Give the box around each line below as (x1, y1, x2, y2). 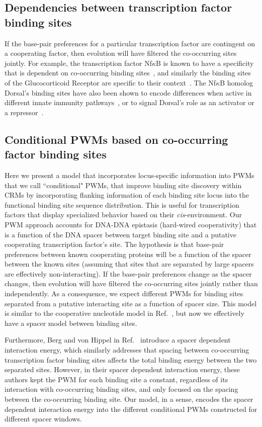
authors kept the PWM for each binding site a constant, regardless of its (5, 374, 228, 384)
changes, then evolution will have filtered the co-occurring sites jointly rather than (5, 278, 258, 289)
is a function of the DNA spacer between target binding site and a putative (5, 229, 236, 239)
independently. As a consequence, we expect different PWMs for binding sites (5, 288, 243, 299)
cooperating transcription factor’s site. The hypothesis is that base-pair (5, 239, 224, 249)
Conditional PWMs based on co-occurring (5, 131, 228, 147)
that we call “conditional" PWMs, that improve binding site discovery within (5, 180, 242, 190)
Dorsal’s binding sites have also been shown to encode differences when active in (5, 87, 252, 98)
